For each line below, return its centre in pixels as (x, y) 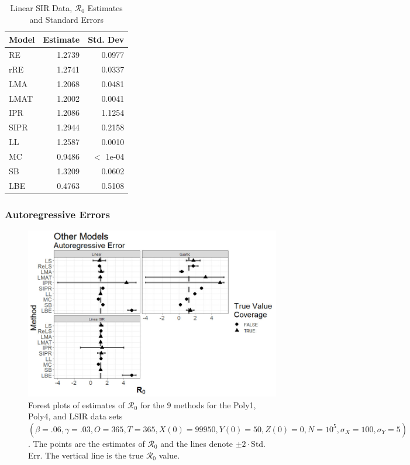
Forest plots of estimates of (77, 404)
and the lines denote (197, 443)
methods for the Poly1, (215, 404)
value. (169, 455)
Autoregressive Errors (57, 214)
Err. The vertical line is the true (86, 455)
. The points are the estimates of (87, 443)
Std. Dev (106, 39)
